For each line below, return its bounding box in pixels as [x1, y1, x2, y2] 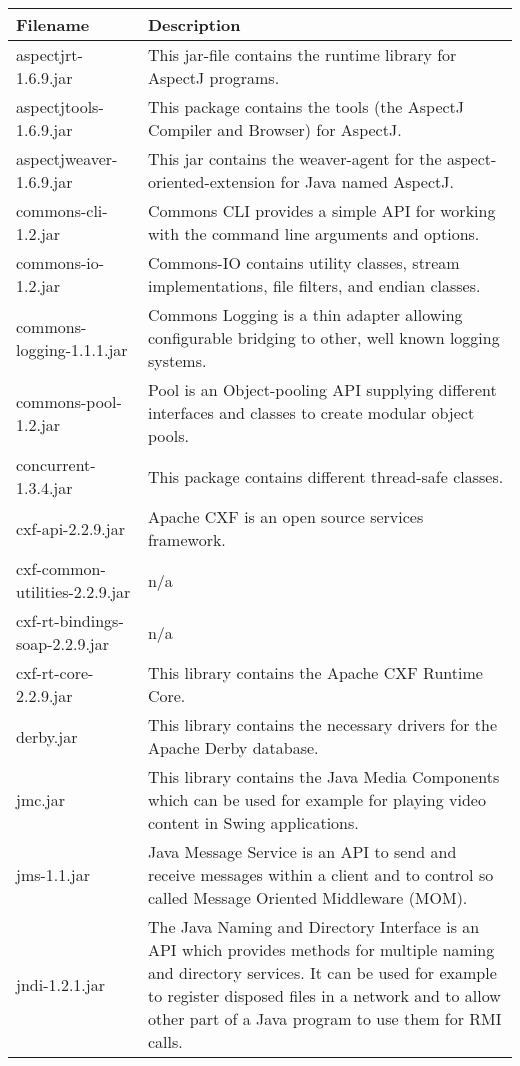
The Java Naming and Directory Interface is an [147, 915, 480, 938]
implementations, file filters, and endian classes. [147, 274, 481, 297]
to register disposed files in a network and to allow [147, 984, 501, 1007]
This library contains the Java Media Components [147, 765, 500, 788]
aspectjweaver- [16, 147, 118, 170]
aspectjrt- [16, 43, 83, 66]
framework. [147, 528, 226, 551]
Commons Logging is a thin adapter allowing [147, 303, 463, 326]
